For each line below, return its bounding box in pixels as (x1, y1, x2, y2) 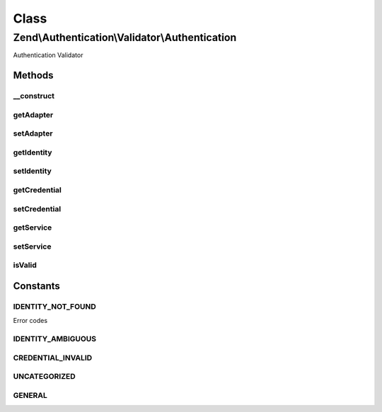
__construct (13, 91, 55, 101)
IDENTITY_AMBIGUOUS (13, 334, 97, 343)
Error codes (13, 317, 48, 325)
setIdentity (13, 166, 52, 176)
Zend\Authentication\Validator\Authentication (13, 31, 237, 44)
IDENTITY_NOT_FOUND (13, 301, 97, 311)
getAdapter (13, 110, 54, 119)
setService (13, 241, 52, 251)
